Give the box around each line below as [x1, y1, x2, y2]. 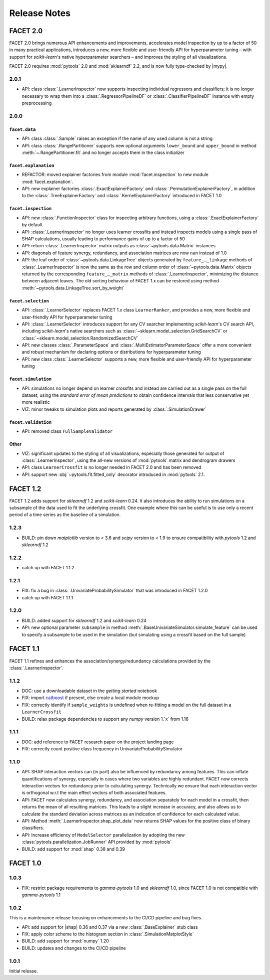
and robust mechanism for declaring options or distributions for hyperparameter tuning [21, 349, 201, 355]
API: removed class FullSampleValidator [21, 428, 113, 434]
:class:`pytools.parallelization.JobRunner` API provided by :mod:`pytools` [21, 839, 172, 845]
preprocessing [21, 100, 52, 106]
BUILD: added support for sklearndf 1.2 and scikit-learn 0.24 [21, 617, 147, 623]
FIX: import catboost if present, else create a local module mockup [21, 695, 159, 701]
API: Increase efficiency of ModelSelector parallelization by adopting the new [21, 832, 185, 838]
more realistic [21, 399, 50, 405]
